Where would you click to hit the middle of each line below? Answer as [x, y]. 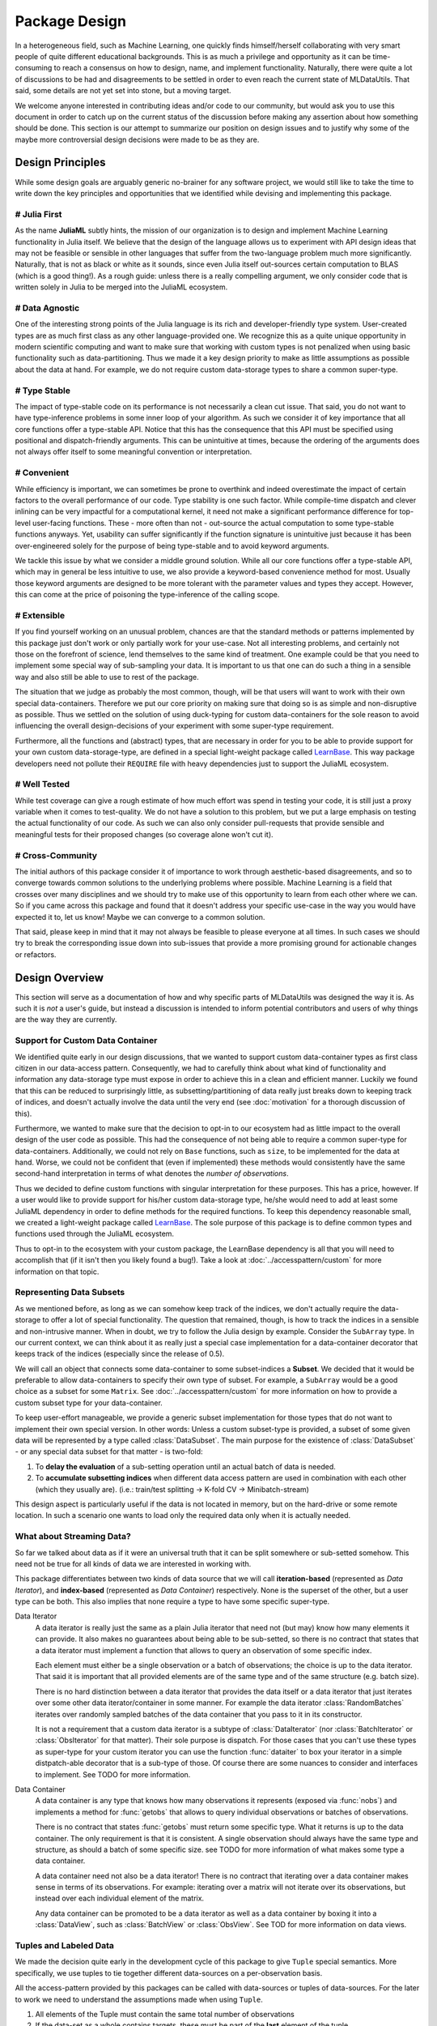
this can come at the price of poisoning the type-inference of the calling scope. [147, 595]
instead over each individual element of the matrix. [120, 1898]
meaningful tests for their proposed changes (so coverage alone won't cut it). [144, 834]
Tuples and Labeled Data [65, 1946]
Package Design [71, 21]
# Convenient [42, 472]
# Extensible [40, 615]
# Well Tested [42, 784]
